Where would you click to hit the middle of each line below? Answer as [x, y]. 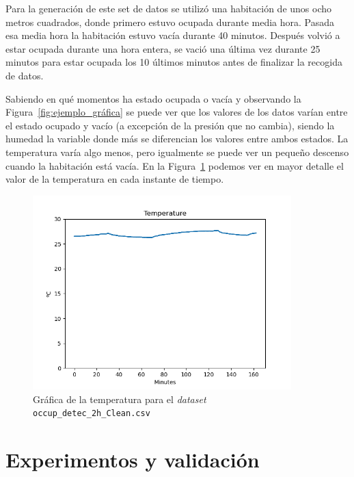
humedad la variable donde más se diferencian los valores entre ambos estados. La [177, 139]
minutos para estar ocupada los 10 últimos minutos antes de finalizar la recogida [174, 62]
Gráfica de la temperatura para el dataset [120, 399]
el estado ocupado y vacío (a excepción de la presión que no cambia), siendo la [170, 125]
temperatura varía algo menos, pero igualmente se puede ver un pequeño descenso [177, 152]
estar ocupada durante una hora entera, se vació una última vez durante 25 [163, 48]
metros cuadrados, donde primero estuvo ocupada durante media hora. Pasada [170, 22]
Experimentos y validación [133, 460]
